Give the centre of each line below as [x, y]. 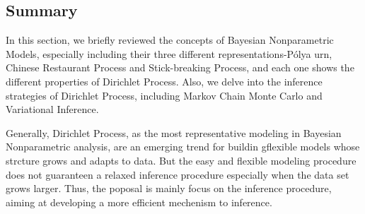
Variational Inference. [52, 109]
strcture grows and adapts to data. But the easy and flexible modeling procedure [181, 160]
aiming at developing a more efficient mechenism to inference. [139, 202]
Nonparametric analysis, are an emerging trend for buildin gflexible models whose [183, 147]
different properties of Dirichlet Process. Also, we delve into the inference [164, 81]
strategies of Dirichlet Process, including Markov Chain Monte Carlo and [164, 95]
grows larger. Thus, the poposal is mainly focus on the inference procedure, [169, 188]
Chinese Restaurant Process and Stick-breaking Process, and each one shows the [180, 67]
